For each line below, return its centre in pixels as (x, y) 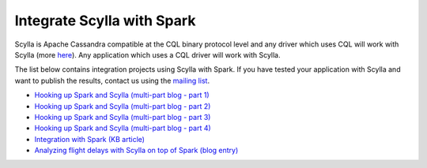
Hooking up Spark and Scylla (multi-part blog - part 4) (123, 128)
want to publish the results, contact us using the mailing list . (112, 80)
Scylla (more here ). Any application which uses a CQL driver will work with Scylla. (147, 54)
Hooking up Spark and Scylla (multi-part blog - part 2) (123, 106)
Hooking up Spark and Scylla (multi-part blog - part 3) (123, 117)
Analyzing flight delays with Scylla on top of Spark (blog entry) (136, 151)
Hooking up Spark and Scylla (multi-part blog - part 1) (122, 95)
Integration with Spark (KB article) (90, 139)
